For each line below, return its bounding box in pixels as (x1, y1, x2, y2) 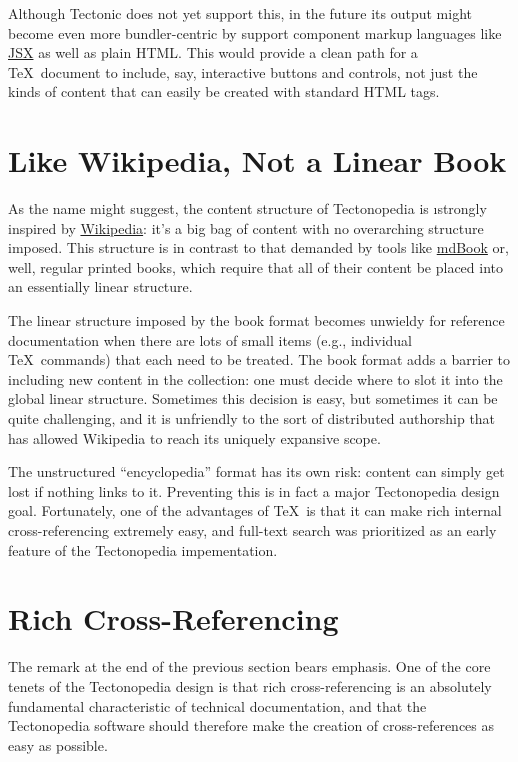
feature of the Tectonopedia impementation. (8, 539, 278, 560)
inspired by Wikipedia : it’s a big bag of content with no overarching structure (8, 217, 484, 238)
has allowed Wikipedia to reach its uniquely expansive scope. (8, 427, 381, 448)
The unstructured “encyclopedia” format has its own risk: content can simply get (8, 461, 505, 482)
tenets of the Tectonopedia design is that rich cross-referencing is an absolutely (8, 675, 492, 696)
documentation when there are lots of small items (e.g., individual (8, 329, 412, 350)
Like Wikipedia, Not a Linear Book (8, 140, 507, 181)
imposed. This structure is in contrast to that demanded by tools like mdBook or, (8, 237, 509, 258)
